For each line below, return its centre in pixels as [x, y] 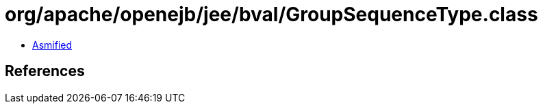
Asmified [52, 45]
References [45, 71]
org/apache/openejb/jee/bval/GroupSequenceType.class [271, 14]
